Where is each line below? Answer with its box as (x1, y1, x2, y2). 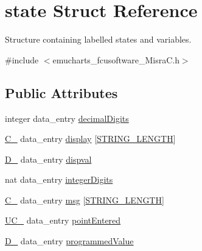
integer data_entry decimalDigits (5, 111, 129, 124)
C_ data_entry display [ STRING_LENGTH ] (5, 132, 176, 145)
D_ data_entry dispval (5, 152, 92, 165)
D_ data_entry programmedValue (5, 235, 134, 247)
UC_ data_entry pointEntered (5, 214, 121, 227)
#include (5, 53, 39, 66)
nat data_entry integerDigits (5, 173, 113, 186)
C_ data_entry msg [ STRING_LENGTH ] (5, 193, 164, 206)
